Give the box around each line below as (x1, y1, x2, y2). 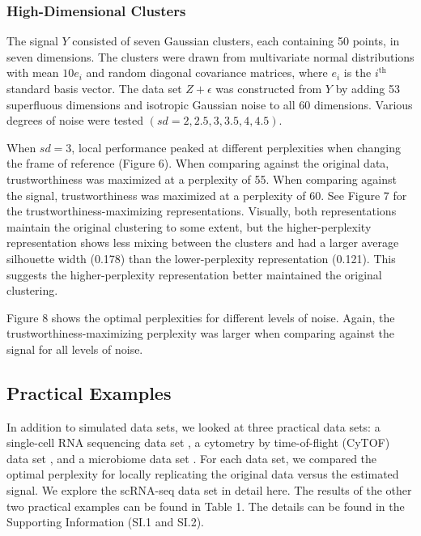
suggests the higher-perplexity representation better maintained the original (6, 266, 382, 283)
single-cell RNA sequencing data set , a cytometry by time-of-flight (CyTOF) (6, 434, 390, 451)
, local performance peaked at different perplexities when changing (71, 138, 401, 155)
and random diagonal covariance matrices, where (86, 64, 328, 81)
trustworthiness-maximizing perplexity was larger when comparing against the (6, 325, 394, 342)
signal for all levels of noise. (6, 340, 143, 357)
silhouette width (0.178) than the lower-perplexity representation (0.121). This (6, 249, 396, 266)
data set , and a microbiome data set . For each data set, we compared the (6, 449, 377, 466)
